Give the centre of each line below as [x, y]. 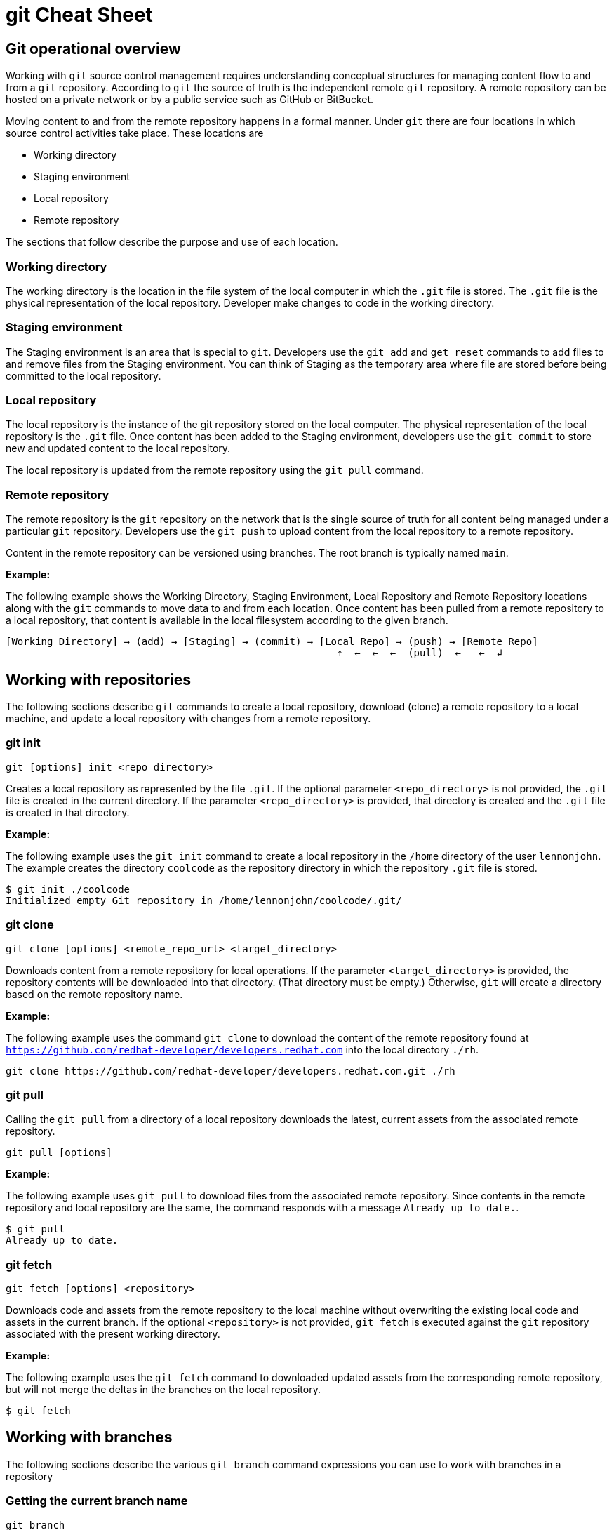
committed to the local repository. [84, 375]
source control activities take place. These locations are [135, 133]
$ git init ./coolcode [68, 889]
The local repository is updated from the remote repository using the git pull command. [215, 470]
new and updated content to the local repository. [118, 448]
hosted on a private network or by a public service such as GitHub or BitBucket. [190, 100]
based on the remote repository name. [94, 994]
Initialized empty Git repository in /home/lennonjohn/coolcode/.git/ [204, 900]
